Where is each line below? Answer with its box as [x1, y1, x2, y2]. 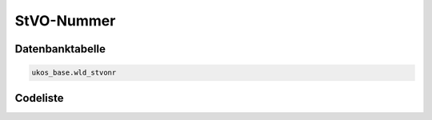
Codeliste [14, 91, 64, 105]
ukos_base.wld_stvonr [31, 68, 117, 77]
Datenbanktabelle [14, 42, 106, 56]
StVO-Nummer [14, 12, 116, 29]
